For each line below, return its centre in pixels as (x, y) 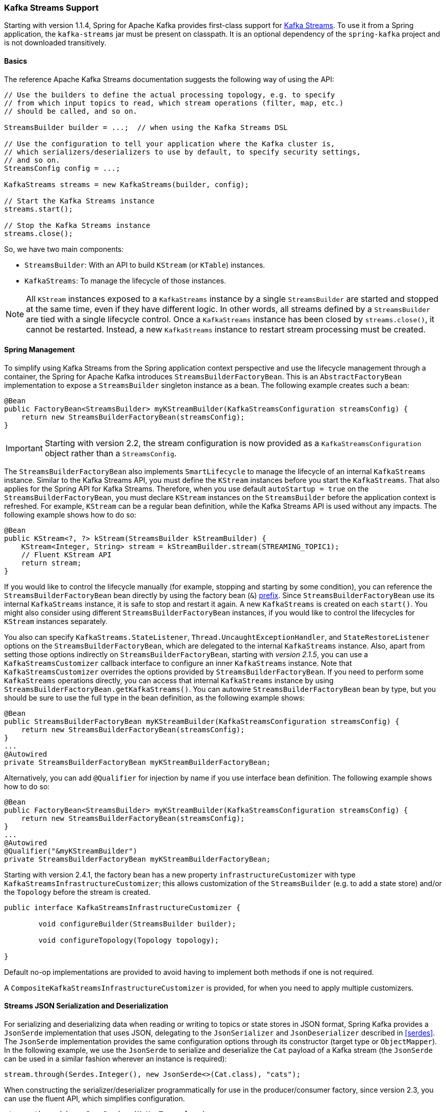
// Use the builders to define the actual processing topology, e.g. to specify (170, 95)
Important (24, 448)
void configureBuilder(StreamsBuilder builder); (137, 924)
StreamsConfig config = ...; (62, 168)
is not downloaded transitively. (55, 43)
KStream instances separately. (56, 621)
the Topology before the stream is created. (77, 892)
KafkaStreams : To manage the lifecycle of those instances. (125, 280)
